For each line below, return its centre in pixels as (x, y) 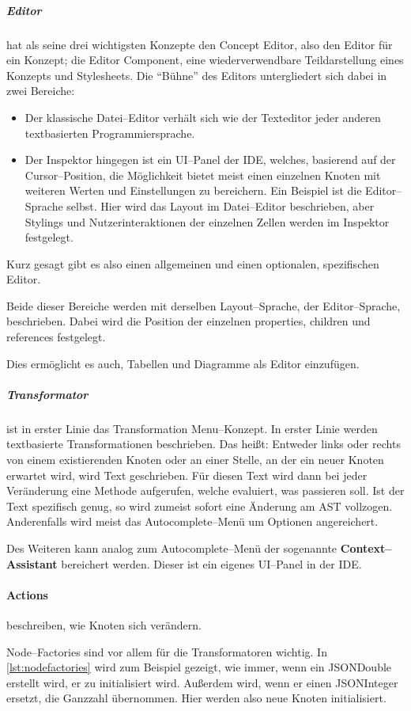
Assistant (32, 563)
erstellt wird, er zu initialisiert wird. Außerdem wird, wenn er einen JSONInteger (202, 682)
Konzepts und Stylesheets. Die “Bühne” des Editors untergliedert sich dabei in (197, 75)
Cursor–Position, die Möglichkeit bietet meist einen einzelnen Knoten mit (203, 175)
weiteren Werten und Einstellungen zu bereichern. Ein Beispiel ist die (193, 190)
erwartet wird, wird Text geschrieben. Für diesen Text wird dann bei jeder (187, 475)
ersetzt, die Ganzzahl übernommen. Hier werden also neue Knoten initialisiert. (196, 698)
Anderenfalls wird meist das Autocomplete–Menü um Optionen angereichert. (192, 521)
